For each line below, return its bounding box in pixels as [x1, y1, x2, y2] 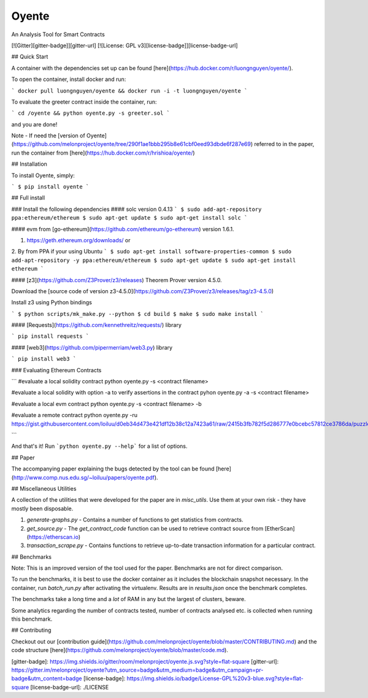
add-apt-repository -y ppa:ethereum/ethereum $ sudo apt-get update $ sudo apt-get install [11, 256, 296, 264]
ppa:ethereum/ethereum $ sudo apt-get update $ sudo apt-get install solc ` [11, 215, 248, 221]
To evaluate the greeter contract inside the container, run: [11, 98, 157, 105]
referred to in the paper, [254, 140, 315, 148]
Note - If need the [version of [11, 132, 85, 139]
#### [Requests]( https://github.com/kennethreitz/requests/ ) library [11, 321, 182, 329]
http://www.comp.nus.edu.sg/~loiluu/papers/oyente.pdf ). [13, 474, 159, 481]
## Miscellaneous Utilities [11, 485, 77, 492]
